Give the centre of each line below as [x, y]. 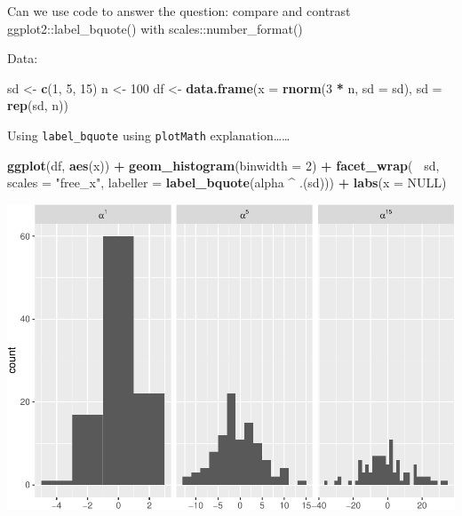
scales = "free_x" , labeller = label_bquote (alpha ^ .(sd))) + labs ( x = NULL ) [227, 183]
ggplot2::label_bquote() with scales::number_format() [155, 28]
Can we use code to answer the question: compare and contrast [179, 11]
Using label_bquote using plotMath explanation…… [149, 135]
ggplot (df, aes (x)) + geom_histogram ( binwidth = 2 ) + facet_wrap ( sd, [223, 165]
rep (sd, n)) [38, 105]
